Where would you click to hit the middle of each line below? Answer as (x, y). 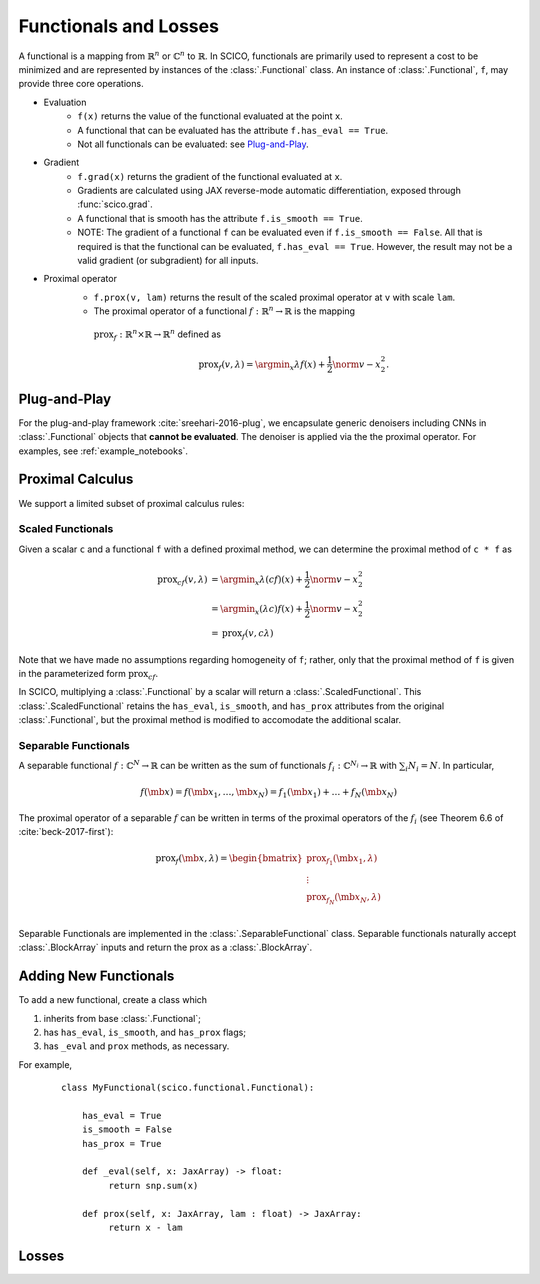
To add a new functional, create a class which (113, 1000)
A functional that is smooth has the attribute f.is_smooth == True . (220, 218)
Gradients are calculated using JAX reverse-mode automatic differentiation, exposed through (269, 191)
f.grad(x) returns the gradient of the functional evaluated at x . (210, 176)
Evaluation (65, 102)
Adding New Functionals (96, 976)
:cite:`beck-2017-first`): (66, 832)
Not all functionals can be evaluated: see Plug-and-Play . (193, 144)
